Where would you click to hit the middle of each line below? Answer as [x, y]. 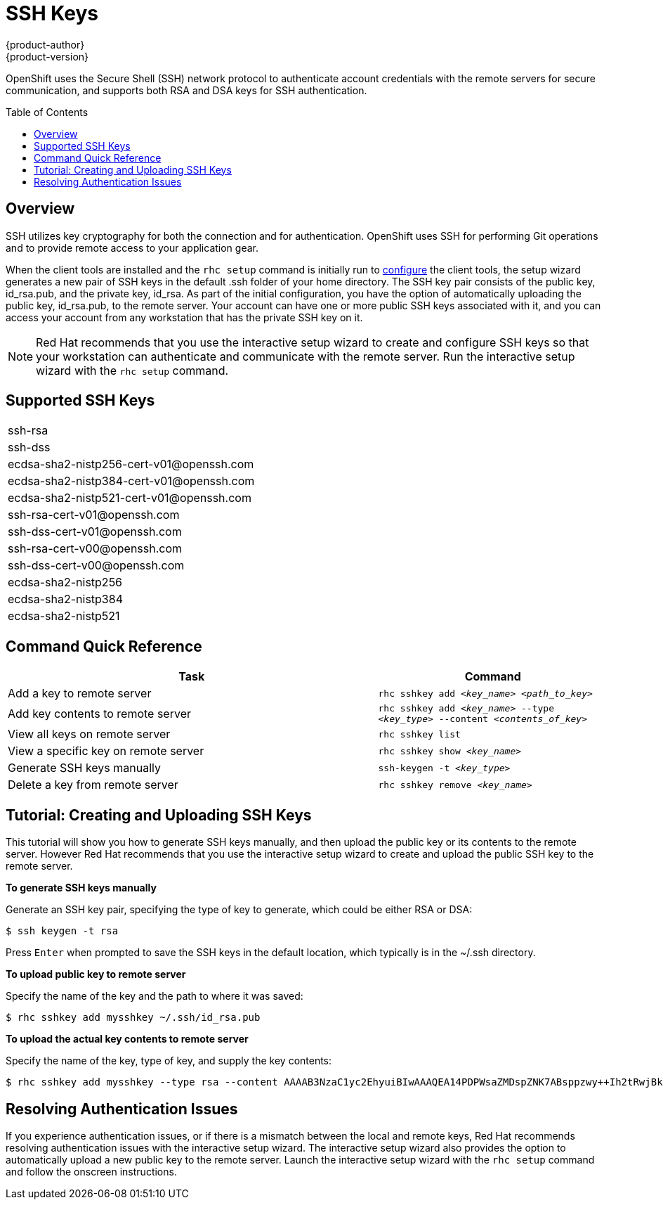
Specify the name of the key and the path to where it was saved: [155, 996]
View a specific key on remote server [106, 751]
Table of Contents [47, 112]
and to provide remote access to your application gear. [132, 247]
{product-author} [45, 44]
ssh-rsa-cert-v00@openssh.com [95, 549]
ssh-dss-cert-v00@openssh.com [96, 566]
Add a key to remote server [80, 694]
